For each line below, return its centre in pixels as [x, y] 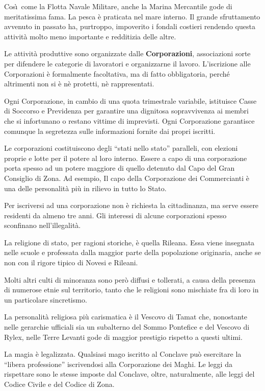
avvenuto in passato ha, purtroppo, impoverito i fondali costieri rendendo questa [130, 26]
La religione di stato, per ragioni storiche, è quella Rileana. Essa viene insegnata [129, 242]
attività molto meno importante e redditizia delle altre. [90, 36]
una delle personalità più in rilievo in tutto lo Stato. [85, 188]
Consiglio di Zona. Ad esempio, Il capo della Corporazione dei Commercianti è [127, 178]
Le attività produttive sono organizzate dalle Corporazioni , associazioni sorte [127, 53]
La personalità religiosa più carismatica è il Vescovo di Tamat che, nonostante [126, 317]
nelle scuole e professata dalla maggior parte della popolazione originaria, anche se [132, 252]
